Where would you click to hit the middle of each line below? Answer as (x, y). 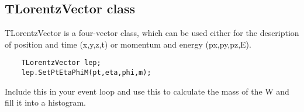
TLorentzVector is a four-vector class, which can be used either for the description (152, 33)
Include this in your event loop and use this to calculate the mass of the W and (147, 91)
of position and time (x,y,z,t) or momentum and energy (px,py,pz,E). (128, 44)
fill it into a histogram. (45, 102)
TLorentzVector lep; (61, 63)
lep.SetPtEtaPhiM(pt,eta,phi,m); (86, 73)
